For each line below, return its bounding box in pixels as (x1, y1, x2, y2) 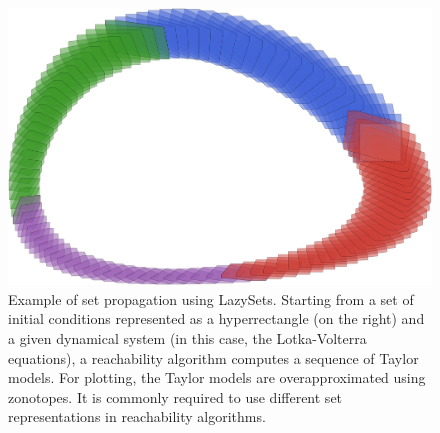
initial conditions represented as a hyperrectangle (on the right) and (8, 308, 425, 329)
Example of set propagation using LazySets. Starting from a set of (8, 288, 414, 309)
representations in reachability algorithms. (8, 406, 266, 427)
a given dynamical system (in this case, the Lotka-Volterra (8, 328, 367, 349)
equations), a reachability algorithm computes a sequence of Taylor (8, 347, 419, 368)
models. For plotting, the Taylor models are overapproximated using (8, 367, 426, 388)
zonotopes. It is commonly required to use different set (8, 386, 343, 407)
